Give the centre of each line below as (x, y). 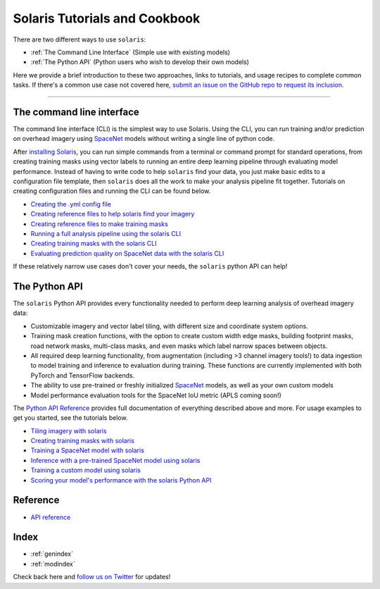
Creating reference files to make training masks (99, 224)
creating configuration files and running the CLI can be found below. (112, 191)
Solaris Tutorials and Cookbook (107, 18)
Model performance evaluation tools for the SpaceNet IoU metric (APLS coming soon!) (156, 395)
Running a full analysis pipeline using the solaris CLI (106, 233)
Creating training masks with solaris (83, 441)
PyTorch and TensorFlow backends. (83, 375)
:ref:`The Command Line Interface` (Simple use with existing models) (130, 52)
